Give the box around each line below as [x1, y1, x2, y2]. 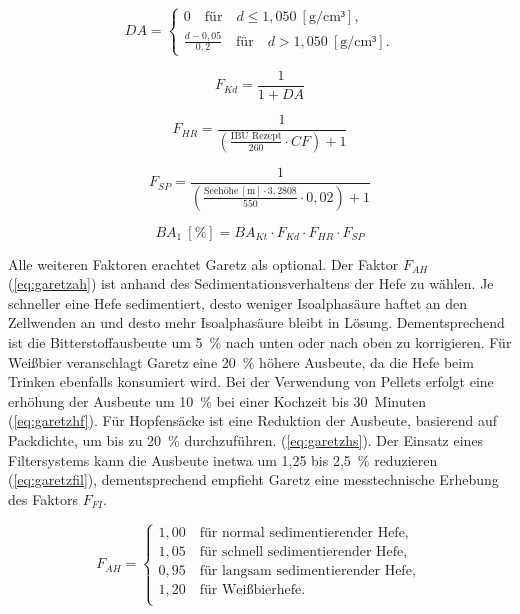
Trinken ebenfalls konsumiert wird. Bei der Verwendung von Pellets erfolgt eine [8, 371, 494, 392]
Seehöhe [204, 186, 239, 197]
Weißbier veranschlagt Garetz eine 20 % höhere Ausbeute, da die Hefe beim [8, 351, 474, 372]
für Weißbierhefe [199, 582, 302, 597]
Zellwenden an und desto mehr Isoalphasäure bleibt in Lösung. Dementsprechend [8, 312, 505, 333]
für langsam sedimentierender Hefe [199, 563, 412, 578]
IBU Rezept [230, 131, 282, 142]
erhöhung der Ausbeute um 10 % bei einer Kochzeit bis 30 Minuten [8, 390, 426, 411]
